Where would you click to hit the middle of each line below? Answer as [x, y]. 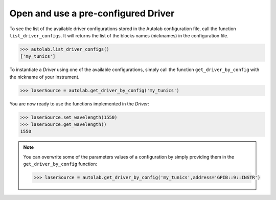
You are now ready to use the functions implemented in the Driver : [79, 104]
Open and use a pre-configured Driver [92, 13]
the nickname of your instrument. [44, 77]
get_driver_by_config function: [60, 164]
